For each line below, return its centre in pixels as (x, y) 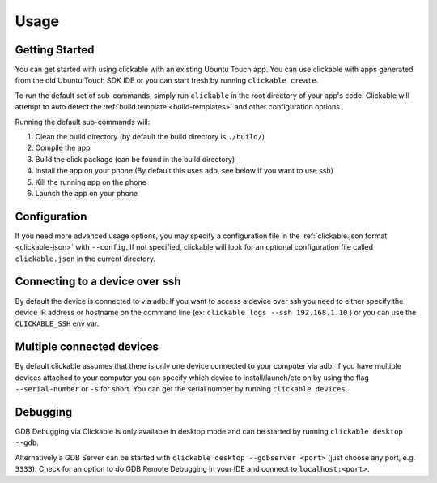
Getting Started (55, 50)
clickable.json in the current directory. (85, 259)
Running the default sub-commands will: (83, 122)
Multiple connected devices (87, 347)
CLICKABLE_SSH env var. (57, 323)
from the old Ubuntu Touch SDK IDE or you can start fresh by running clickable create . (167, 80)
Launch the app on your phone (87, 193)
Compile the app (63, 148)
